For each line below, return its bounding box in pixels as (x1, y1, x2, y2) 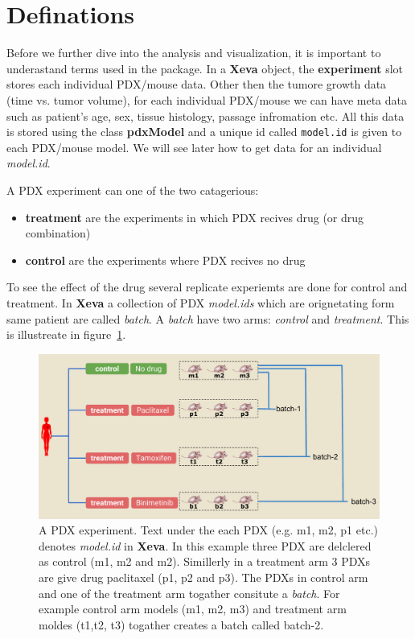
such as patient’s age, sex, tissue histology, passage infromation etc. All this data (6, 107, 405, 124)
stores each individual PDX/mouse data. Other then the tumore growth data (6, 76, 387, 93)
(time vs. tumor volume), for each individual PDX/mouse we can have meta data (6, 91, 407, 108)
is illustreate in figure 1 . (6, 326, 126, 343)
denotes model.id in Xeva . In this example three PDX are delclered (39, 537, 372, 554)
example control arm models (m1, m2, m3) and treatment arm (39, 600, 347, 617)
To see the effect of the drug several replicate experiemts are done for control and (6, 278, 408, 295)
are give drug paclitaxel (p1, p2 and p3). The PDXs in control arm (39, 569, 368, 586)
